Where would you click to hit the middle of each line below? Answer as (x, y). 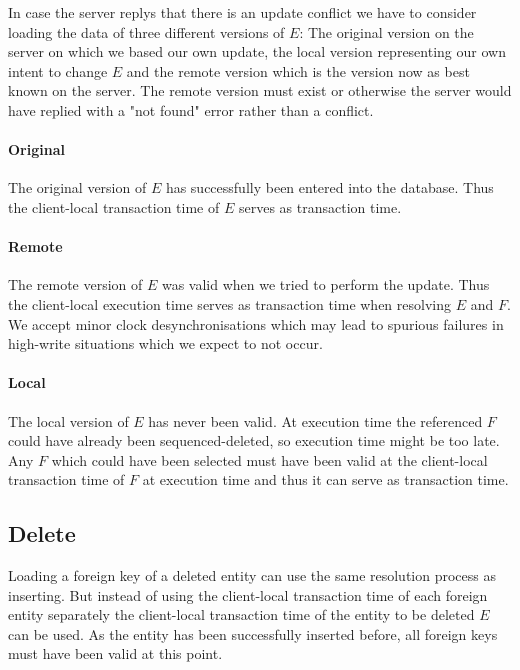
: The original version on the (386, 31)
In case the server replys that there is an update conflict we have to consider (242, 12)
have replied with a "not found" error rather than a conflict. (191, 109)
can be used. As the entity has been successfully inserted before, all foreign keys (253, 633)
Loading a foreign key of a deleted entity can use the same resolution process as (252, 575)
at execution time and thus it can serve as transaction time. (325, 479)
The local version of (68, 420)
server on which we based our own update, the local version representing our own (257, 51)
